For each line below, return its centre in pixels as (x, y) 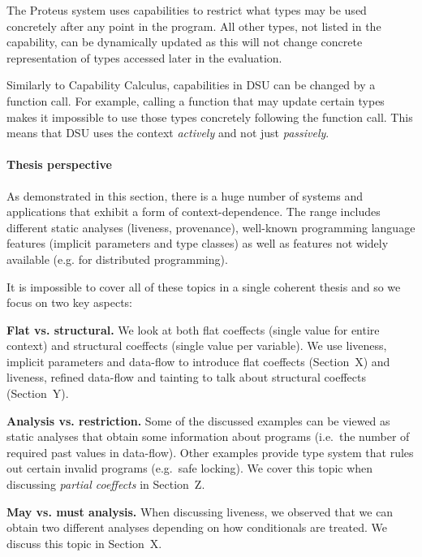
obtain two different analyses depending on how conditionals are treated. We (197, 527)
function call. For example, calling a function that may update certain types (196, 100)
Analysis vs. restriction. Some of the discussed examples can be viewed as (198, 420)
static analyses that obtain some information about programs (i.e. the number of (208, 436)
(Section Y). (38, 393)
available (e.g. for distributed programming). (117, 259)
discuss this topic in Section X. (84, 543)
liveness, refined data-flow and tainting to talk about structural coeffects (186, 377)
